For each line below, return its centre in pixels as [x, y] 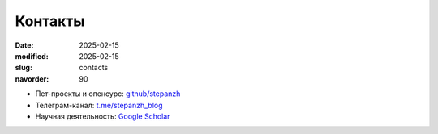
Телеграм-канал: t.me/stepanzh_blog [99, 105]
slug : [24, 68]
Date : [24, 45]
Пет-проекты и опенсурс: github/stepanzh [108, 94]
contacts [94, 68]
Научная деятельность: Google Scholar [103, 116]
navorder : [32, 79]
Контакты [50, 21]
